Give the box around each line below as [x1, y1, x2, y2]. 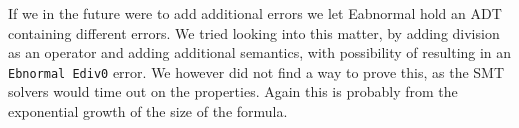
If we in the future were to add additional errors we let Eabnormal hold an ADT [8, 3, 502, 23]
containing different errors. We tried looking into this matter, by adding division [8, 22, 500, 43]
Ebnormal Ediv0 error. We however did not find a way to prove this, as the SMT [8, 61, 505, 82]
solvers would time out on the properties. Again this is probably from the [8, 81, 458, 102]
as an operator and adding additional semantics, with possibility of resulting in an [8, 42, 512, 63]
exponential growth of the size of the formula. [8, 101, 288, 122]
